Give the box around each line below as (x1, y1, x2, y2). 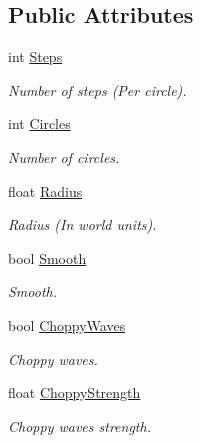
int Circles (8, 113, 71, 134)
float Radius (8, 180, 83, 201)
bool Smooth (8, 247, 87, 268)
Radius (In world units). (8, 214, 157, 235)
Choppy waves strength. (8, 415, 151, 436)
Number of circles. (8, 146, 120, 167)
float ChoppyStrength (8, 382, 141, 403)
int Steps (8, 46, 63, 67)
